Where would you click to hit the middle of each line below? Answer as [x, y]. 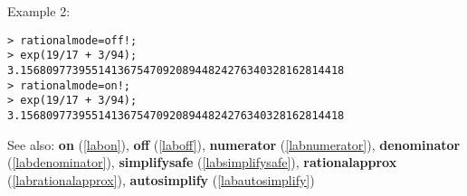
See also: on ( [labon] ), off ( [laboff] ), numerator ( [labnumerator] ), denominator [234, 144]
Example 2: [39, 11]
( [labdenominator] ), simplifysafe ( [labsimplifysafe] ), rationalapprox [202, 162]
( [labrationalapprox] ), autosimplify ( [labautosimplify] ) [161, 179]
